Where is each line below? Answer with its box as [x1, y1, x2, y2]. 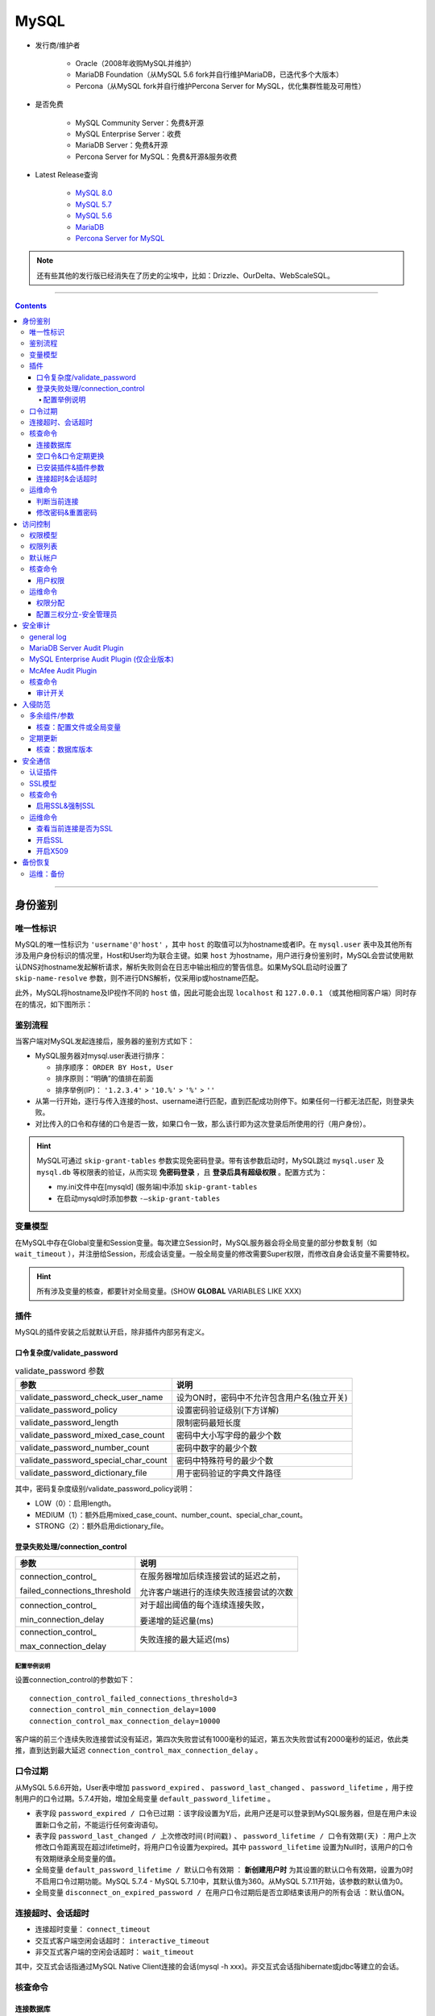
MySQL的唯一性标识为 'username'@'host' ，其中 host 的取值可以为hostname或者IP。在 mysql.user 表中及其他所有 [14, 939, 413, 949]
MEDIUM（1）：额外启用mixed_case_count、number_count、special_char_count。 [35, 1510, 308, 1519]
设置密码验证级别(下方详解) [176, 1404, 280, 1415]
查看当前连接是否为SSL [36, 823, 113, 834]
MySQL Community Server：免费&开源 [75, 118, 205, 127]
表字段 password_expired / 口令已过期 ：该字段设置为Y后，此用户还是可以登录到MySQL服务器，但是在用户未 [35, 1809, 410, 1818]
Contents [14, 301, 48, 310]
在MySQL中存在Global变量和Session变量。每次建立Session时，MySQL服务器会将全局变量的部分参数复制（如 [14, 1238, 378, 1248]
